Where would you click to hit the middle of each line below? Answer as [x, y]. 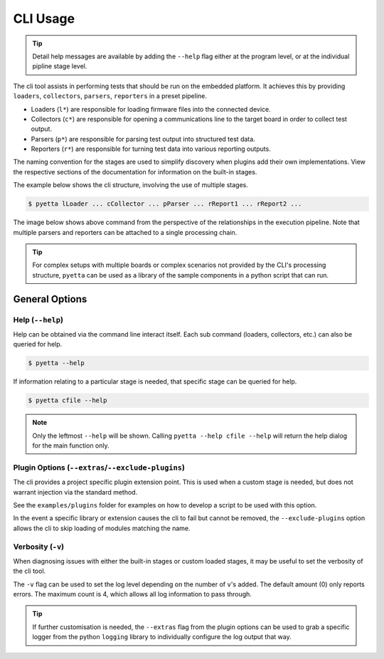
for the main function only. [71, 446]
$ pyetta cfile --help [68, 401]
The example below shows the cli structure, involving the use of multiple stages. [131, 185]
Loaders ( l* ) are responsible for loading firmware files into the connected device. [151, 109]
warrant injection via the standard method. [75, 492]
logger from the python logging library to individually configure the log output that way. [162, 637]
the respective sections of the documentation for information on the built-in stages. [135, 172]
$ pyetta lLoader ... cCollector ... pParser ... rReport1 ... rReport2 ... [165, 204]
